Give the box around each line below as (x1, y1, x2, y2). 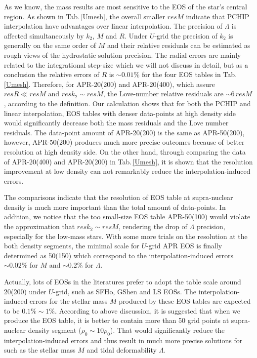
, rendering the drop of (118, 221, 187, 232)
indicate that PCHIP (186, 11, 250, 21)
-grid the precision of (154, 30, 217, 40)
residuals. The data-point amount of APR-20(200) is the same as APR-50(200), (4, 127, 245, 137)
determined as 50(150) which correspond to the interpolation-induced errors (4, 250, 234, 260)
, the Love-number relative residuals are (103, 88, 223, 99)
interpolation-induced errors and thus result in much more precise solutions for (4, 335, 243, 345)
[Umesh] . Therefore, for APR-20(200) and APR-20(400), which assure (4, 79, 215, 89)
